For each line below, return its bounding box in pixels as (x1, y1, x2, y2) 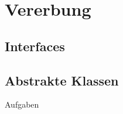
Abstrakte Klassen (5, 71, 119, 89)
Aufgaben (5, 98, 39, 111)
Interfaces (5, 37, 65, 55)
